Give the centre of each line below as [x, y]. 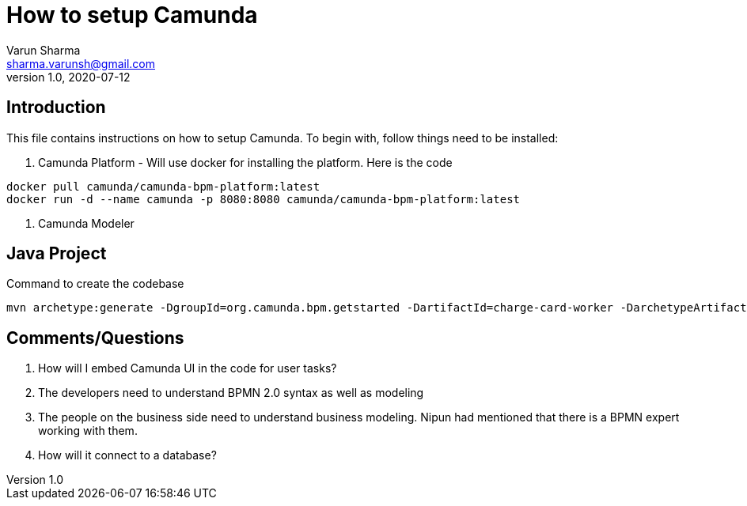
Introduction [56, 108]
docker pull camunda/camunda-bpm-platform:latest [163, 186]
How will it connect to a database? [127, 455]
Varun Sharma [44, 50]
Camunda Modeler [86, 223]
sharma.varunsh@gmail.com [81, 63]
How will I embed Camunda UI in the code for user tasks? [188, 368]
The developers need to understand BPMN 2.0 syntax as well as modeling [231, 393]
